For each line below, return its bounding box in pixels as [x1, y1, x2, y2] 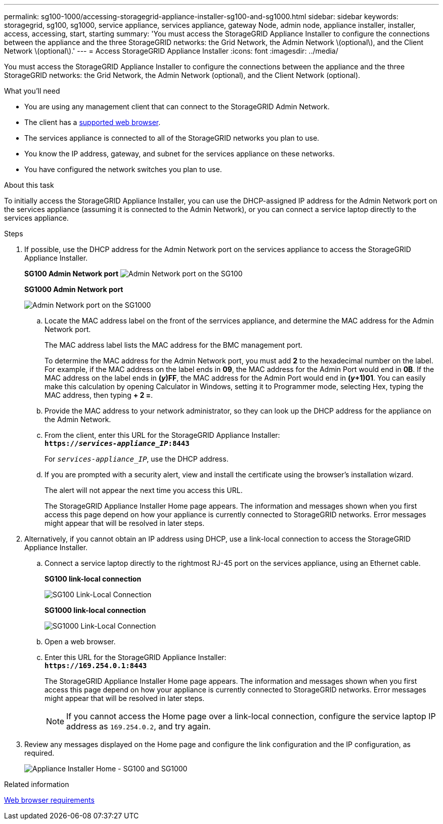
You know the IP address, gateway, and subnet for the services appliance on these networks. [24, 149, 335, 158]
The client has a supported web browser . [24, 118, 161, 127]
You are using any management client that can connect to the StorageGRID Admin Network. [24, 102, 330, 111]
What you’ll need [4, 87, 60, 95]
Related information [4, 780, 69, 789]
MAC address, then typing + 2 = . [45, 391, 153, 399]
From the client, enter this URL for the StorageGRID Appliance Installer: [45, 431, 280, 439]
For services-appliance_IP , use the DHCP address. [45, 455, 229, 463]
